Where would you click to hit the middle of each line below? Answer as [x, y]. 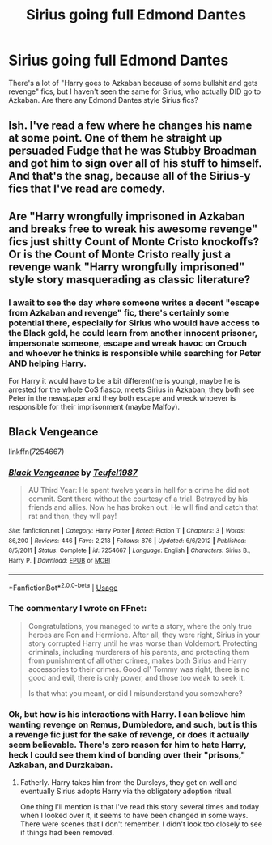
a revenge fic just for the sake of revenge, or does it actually [129, 734]
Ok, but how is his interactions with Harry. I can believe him [127, 714]
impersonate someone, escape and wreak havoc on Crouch [127, 343]
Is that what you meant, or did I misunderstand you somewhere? [135, 693]
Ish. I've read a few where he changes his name [130, 126]
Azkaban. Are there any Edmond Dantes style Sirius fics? [103, 100]
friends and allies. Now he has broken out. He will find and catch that [143, 507]
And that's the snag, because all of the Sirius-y [130, 176]
